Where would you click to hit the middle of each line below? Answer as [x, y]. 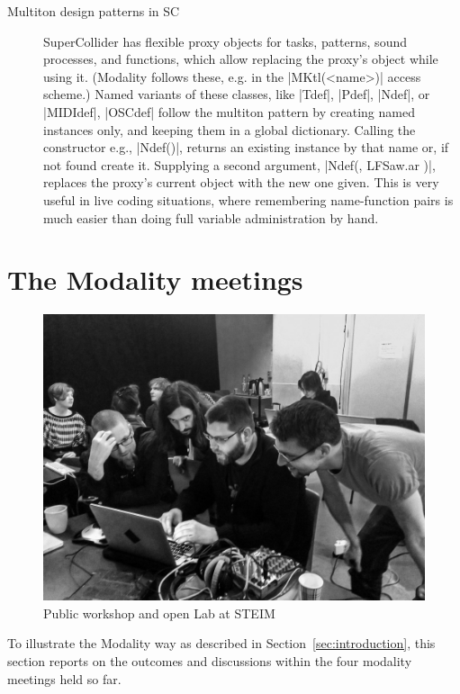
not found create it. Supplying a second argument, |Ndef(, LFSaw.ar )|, [239, 164]
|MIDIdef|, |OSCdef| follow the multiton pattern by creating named [229, 111]
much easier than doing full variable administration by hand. [211, 217]
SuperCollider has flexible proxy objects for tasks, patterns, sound [225, 41]
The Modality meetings [155, 279]
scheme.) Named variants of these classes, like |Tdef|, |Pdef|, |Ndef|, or [237, 94]
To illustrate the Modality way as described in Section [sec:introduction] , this [221, 643]
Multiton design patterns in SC [94, 11]
